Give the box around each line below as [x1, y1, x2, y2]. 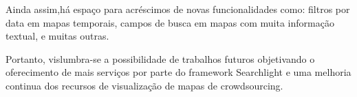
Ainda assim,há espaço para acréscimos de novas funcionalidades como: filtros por [6, 2, 350, 16]
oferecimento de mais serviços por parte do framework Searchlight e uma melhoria [6, 65, 351, 79]
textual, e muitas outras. [6, 29, 109, 43]
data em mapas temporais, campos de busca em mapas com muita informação [6, 15, 334, 29]
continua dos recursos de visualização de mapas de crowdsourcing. [6, 78, 283, 92]
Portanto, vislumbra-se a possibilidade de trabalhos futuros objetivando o [6, 51, 315, 66]
